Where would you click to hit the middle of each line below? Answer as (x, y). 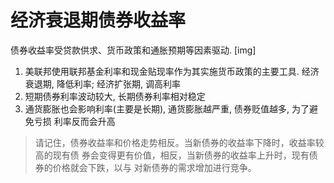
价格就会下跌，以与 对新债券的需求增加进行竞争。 (154, 167)
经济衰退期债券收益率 (98, 20)
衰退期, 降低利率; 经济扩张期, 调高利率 (102, 83)
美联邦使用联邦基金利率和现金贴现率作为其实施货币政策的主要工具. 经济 (172, 71)
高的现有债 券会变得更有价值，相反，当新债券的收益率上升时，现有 (172, 155)
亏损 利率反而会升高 (74, 121)
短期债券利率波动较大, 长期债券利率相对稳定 (115, 96)
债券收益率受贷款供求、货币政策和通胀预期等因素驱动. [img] (133, 50)
